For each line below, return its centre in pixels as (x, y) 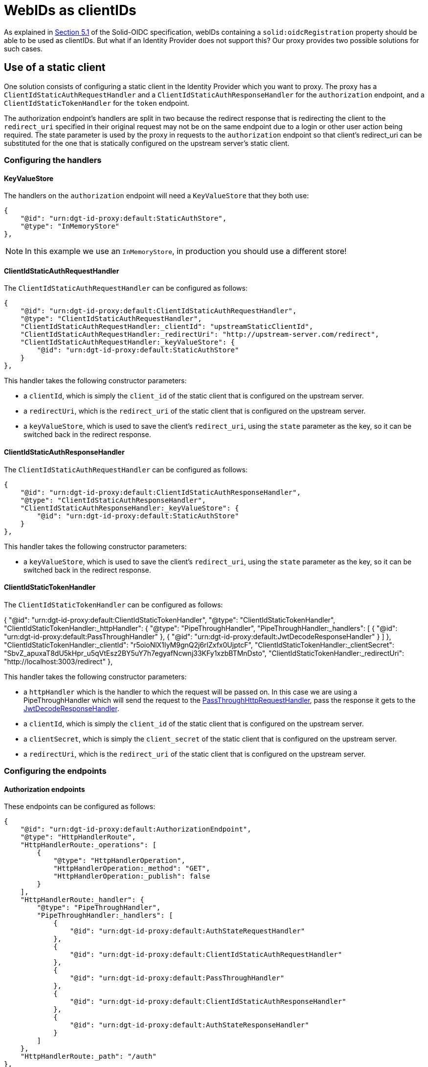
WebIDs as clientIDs (70, 10)
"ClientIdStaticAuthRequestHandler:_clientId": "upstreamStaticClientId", (167, 327)
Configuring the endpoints (55, 771)
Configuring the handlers (53, 160)
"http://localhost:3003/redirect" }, (58, 661)
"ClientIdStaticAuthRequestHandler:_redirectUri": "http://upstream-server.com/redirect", (200, 335)
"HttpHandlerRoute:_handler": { (82, 900)
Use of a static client (55, 68)
